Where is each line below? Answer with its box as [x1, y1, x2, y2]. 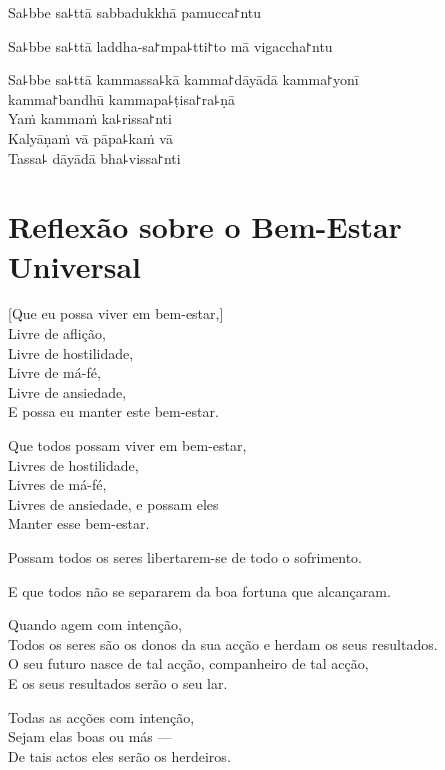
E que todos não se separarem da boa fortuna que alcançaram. [8, 580, 391, 601]
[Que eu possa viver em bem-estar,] [8, 303, 224, 324]
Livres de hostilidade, [8, 454, 139, 475]
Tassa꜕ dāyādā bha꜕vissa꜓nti [8, 147, 181, 168]
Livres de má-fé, [8, 474, 107, 495]
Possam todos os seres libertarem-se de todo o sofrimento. [8, 547, 363, 567]
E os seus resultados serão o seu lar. [8, 672, 228, 693]
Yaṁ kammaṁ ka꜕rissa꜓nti [8, 108, 172, 129]
